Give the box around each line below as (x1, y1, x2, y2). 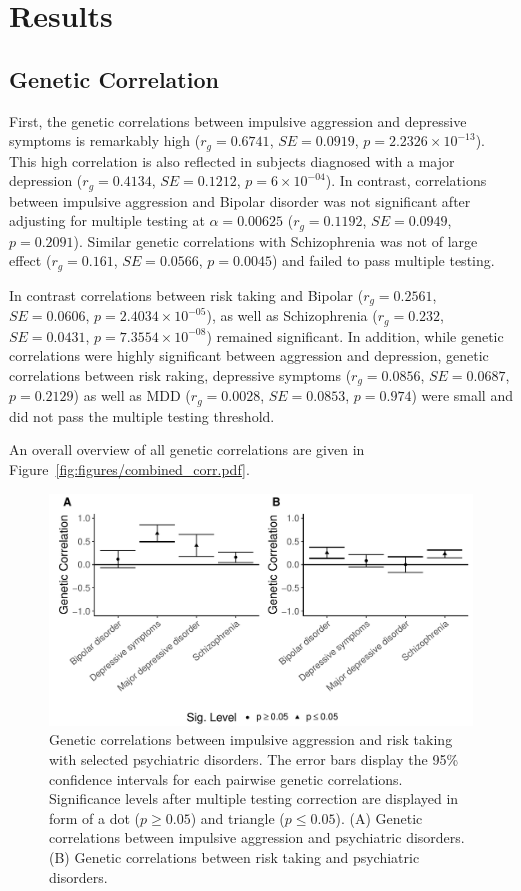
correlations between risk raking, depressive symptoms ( (9, 364, 352, 385)
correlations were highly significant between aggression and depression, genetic (9, 345, 489, 366)
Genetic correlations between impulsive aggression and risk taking (49, 729, 453, 750)
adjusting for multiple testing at (9, 210, 205, 231)
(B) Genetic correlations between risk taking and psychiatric (49, 846, 420, 867)
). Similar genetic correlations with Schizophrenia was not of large (73, 230, 478, 251)
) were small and (411, 385, 513, 406)
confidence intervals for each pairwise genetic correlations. (49, 768, 403, 789)
